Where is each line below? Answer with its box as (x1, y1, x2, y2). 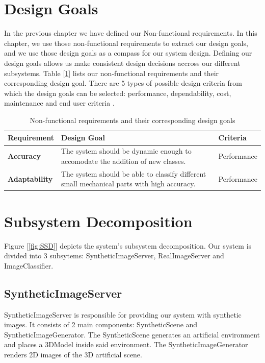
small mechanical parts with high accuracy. (61, 178, 196, 189)
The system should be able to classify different (61, 168, 206, 179)
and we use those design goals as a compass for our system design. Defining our (4, 47, 252, 58)
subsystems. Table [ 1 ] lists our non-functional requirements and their (4, 67, 219, 78)
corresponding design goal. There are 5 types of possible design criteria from (4, 78, 243, 88)
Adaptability (8, 173, 53, 184)
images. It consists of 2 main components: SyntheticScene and (4, 319, 198, 330)
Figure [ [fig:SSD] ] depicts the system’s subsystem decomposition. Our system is (4, 240, 252, 251)
